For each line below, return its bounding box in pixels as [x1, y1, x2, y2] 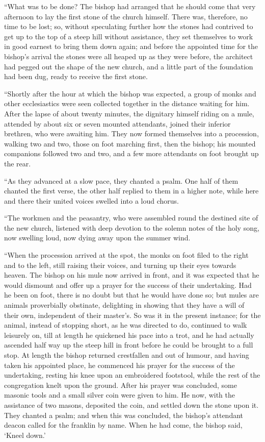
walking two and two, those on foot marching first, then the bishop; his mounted [4, 138, 256, 149]
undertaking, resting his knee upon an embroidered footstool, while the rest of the [4, 370, 260, 380]
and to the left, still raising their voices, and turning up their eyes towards [4, 259, 236, 270]
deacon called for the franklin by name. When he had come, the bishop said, [4, 420, 243, 430]
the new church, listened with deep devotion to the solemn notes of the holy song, [4, 222, 259, 233]
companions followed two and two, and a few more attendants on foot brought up [4, 148, 259, 159]
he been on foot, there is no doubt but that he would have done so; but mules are [4, 289, 259, 300]
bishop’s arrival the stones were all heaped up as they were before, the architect [4, 51, 253, 61]
